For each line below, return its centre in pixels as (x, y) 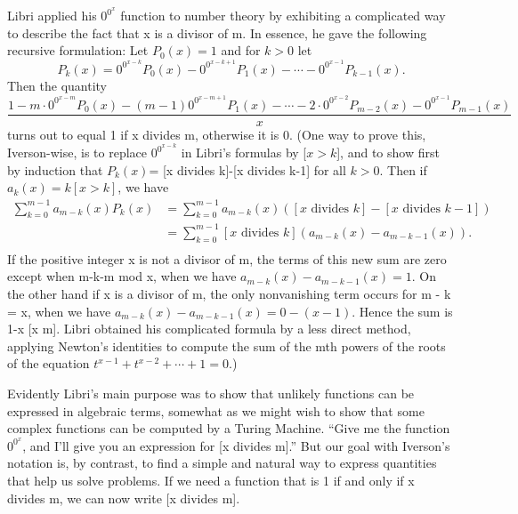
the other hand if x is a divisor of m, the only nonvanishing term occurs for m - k (229, 293)
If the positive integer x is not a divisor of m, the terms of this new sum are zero (227, 258)
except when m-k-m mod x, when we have (122, 276)
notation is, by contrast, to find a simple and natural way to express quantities (222, 463)
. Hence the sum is (402, 311)
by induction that (55, 169)
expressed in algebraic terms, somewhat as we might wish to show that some (216, 410)
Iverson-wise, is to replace (77, 153)
